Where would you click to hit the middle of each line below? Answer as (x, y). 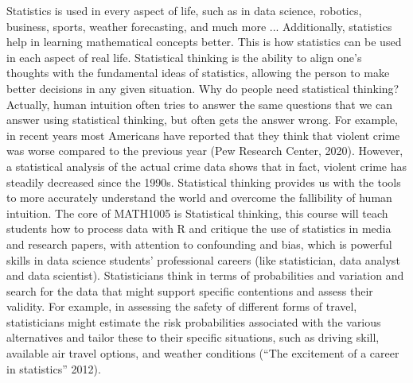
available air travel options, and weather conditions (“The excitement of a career (203, 353)
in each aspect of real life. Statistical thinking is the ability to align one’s (184, 57)
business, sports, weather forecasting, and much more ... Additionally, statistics (199, 26)
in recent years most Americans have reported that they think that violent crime (203, 135)
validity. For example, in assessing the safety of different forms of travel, (182, 306)
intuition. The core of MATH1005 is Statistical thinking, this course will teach (197, 213)
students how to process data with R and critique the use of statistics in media (199, 228)
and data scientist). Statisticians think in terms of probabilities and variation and (205, 275)
